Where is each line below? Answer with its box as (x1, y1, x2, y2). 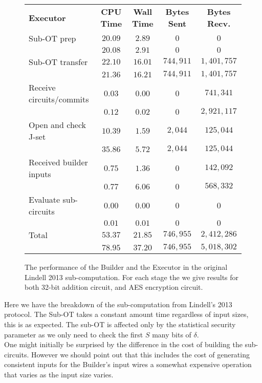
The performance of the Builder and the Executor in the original (25, 262, 228, 272)
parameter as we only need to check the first (4, 329, 143, 339)
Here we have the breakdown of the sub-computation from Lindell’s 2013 (4, 299, 232, 309)
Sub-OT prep (29, 32, 76, 44)
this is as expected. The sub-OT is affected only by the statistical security (4, 318, 236, 329)
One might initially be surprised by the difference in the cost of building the (4, 339, 243, 350)
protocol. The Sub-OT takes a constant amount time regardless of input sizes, (4, 309, 249, 320)
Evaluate (29, 194, 60, 205)
